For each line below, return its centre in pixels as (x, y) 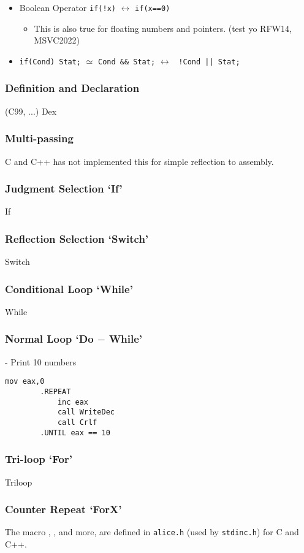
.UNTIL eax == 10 (75, 433)
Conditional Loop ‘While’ (69, 288)
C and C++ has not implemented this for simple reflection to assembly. (139, 161)
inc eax (73, 402)
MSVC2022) (57, 40)
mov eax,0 (25, 382)
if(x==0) (153, 9)
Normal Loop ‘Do (49, 339)
